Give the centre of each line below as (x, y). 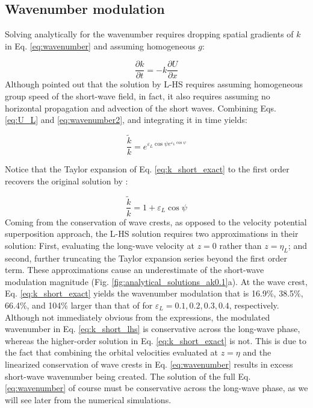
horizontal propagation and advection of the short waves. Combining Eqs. (141, 108)
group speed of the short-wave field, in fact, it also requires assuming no (138, 96)
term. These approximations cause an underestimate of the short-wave (135, 270)
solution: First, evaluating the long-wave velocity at (100, 245)
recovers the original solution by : (67, 180)
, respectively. (254, 305)
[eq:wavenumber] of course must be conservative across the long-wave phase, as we (156, 388)
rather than (240, 245)
